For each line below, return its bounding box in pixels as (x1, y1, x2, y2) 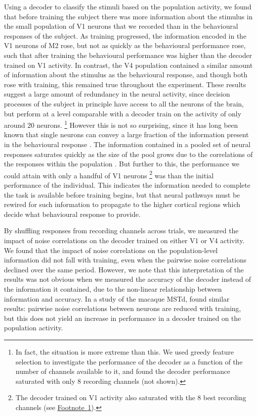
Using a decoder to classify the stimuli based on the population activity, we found (4, 1, 252, 11)
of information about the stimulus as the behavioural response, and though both (4, 69, 248, 80)
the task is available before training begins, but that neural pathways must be (4, 189, 240, 200)
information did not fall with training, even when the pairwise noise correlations (4, 255, 247, 265)
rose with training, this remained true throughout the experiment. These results (4, 79, 246, 89)
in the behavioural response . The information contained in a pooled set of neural (4, 139, 251, 149)
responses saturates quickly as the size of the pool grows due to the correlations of (4, 149, 253, 159)
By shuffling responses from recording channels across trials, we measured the (4, 225, 239, 236)
